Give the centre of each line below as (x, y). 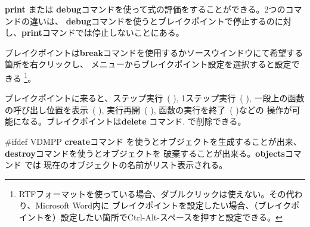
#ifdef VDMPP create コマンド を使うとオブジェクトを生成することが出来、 (153, 141)
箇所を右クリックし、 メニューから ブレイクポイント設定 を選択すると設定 (148, 64)
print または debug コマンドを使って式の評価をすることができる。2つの (145, 9)
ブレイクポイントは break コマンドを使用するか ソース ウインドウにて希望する (154, 52)
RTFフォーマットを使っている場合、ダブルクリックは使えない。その (152, 193)
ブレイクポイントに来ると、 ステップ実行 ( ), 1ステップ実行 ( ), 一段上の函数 (155, 98)
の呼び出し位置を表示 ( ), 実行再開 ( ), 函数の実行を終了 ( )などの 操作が (148, 109)
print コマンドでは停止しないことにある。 (103, 32)
